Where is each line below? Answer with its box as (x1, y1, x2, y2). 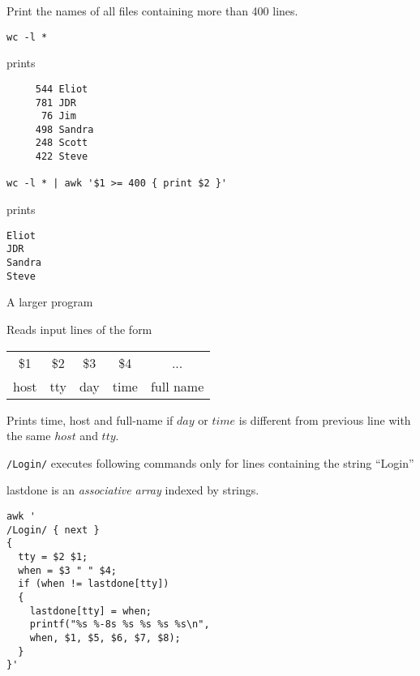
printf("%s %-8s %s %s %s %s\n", (29, 618, 210, 631)
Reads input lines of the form (6, 320, 152, 337)
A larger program (6, 293, 93, 310)
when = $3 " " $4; (18, 564, 118, 576)
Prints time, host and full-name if (6, 411, 174, 428)
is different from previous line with (238, 411, 411, 428)
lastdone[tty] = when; (29, 605, 152, 617)
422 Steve (35, 151, 88, 163)
